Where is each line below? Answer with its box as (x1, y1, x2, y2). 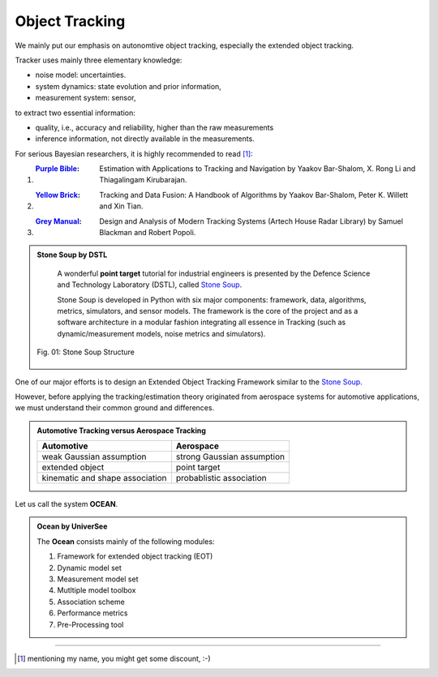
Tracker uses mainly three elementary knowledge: (15, 55, 182, 65)
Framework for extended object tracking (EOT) (57, 551, 213, 561)
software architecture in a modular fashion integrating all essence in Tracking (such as (57, 317, 346, 328)
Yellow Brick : (35, 190, 81, 199)
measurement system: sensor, (35, 93, 137, 103)
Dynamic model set (57, 563, 122, 572)
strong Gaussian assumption (175, 451, 286, 462)
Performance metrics (57, 608, 128, 618)
